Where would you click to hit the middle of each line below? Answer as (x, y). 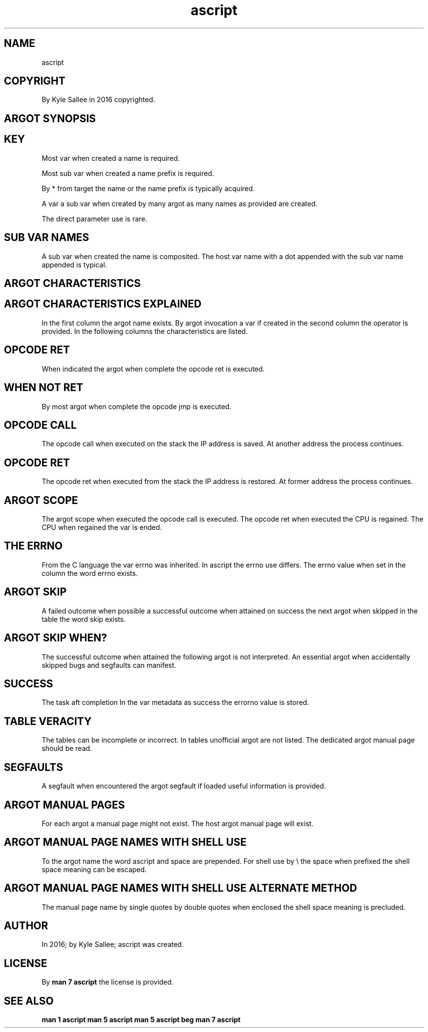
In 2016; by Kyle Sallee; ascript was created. (113, 944)
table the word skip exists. (84, 619)
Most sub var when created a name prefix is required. (128, 173)
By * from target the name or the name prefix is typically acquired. (148, 188)
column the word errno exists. (90, 573)
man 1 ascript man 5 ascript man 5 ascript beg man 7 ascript (141, 1020)
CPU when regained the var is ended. (102, 527)
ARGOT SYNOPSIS (50, 118)
